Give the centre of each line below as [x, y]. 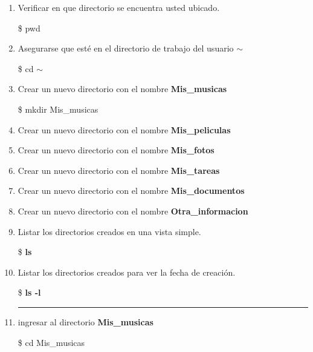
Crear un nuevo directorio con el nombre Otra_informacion [133, 211]
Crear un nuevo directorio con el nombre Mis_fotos [116, 150]
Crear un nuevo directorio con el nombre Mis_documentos [131, 191]
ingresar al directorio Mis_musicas [86, 321]
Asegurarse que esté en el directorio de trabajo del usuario [126, 48]
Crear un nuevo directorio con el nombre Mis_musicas [122, 89]
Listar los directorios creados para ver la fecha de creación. [127, 272]
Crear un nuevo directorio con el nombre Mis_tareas [119, 170]
